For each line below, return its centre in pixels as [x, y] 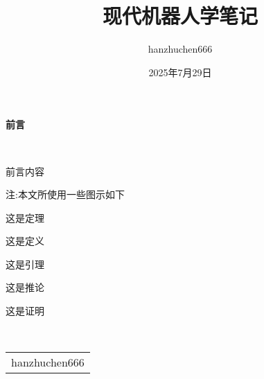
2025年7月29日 [180, 72]
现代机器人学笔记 [180, 16]
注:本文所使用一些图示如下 [65, 194]
